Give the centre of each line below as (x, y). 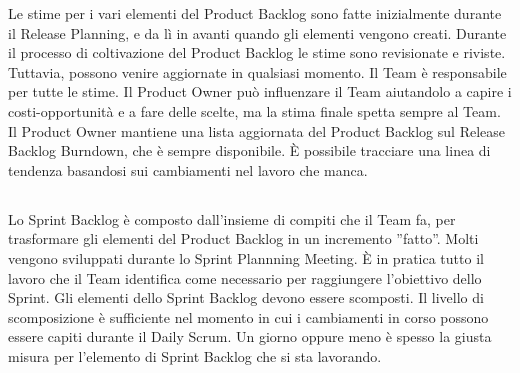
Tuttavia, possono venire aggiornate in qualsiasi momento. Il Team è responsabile (257, 71)
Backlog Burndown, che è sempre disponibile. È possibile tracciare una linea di (249, 150)
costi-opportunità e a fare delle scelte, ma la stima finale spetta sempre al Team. (254, 110)
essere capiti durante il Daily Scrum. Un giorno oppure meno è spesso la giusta (250, 336)
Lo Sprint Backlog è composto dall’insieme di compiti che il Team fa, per (232, 218)
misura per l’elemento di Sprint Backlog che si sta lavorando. (195, 355)
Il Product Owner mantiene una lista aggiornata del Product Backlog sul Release (256, 130)
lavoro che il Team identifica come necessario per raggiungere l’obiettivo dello (245, 277)
